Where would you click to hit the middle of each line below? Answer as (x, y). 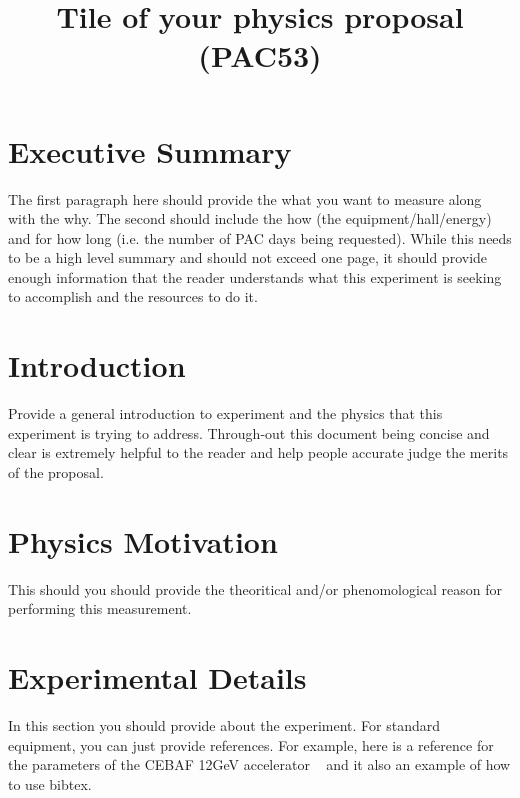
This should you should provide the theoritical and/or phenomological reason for (255, 588)
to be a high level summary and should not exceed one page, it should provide (248, 257)
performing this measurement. (100, 608)
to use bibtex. (50, 783)
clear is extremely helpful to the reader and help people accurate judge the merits (258, 452)
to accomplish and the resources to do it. (133, 296)
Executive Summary (150, 150)
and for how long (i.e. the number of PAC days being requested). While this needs (260, 237)
